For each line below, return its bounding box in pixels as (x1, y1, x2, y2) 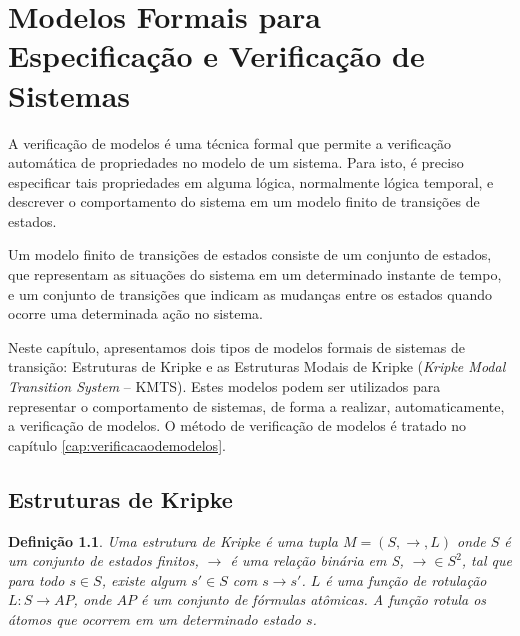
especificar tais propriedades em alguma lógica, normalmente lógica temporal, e (8, 171, 494, 192)
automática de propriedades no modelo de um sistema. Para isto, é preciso (8, 152, 464, 173)
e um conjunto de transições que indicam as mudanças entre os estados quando (8, 283, 492, 304)
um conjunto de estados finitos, (8, 550, 199, 571)
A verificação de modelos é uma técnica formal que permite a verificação (8, 132, 452, 153)
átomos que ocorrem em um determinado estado (8, 608, 301, 629)
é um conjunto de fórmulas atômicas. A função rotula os (141, 589, 487, 610)
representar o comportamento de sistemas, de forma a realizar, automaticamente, (8, 395, 505, 416)
